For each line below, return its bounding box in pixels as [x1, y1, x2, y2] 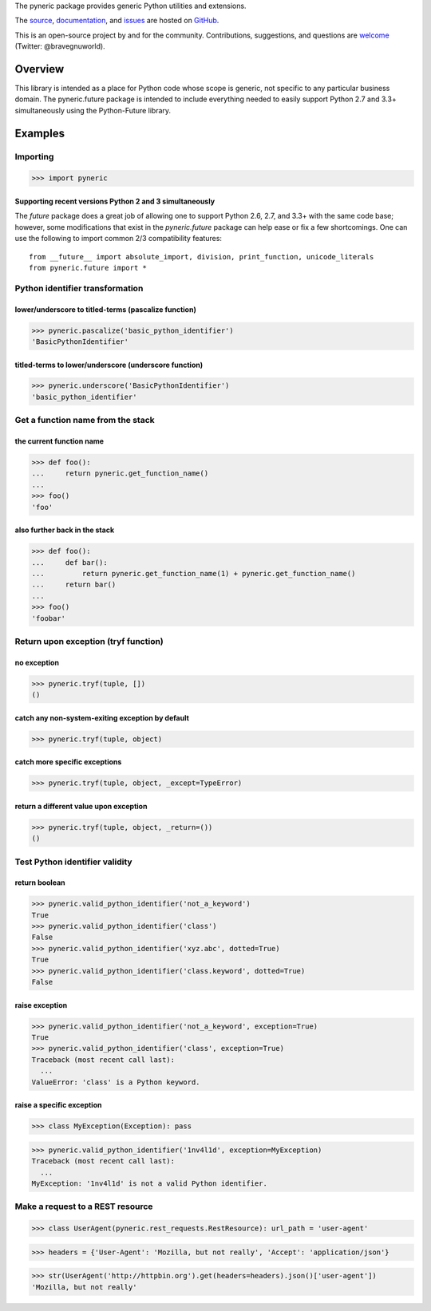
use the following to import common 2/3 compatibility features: [14, 234, 223, 243]
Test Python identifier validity [14, 856, 132, 867]
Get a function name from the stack [14, 415, 155, 426]
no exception [14, 657, 60, 667]
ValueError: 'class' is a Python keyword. [31, 1077, 200, 1087]
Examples [14, 126, 65, 140]
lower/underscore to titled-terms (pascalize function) [14, 304, 197, 314]
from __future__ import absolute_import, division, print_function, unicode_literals [29, 252, 374, 261]
